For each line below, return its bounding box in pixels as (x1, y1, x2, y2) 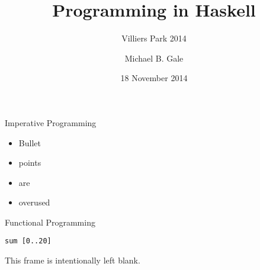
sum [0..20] (5, 237, 52, 246)
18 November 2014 (120, 72, 188, 84)
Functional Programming (5, 216, 95, 228)
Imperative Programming (5, 116, 97, 128)
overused (18, 196, 50, 208)
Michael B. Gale (124, 52, 184, 64)
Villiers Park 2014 (121, 32, 187, 44)
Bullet (18, 136, 41, 149)
